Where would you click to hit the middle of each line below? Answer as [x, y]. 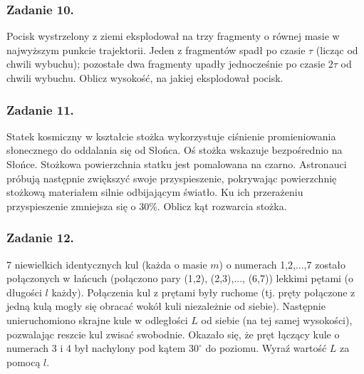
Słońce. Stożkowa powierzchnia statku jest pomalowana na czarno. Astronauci [177, 164]
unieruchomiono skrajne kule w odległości [97, 320]
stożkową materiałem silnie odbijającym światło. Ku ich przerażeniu [155, 192]
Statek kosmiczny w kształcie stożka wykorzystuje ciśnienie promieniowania [171, 136]
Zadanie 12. [40, 238]
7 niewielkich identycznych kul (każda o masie [107, 264]
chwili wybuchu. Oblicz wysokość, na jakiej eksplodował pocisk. [145, 78]
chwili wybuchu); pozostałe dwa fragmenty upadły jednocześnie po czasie [166, 64]
